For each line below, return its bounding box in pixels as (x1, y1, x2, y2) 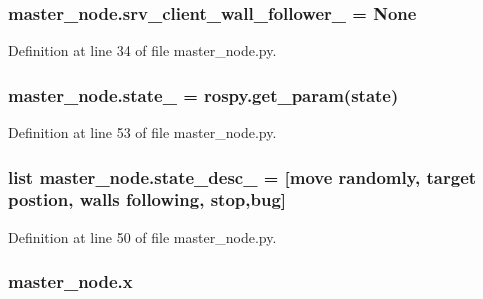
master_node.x (8, 269, 133, 294)
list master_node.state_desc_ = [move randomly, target (8, 164, 477, 189)
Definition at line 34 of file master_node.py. (8, 40, 277, 61)
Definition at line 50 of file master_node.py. (8, 226, 277, 247)
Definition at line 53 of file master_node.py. (8, 122, 277, 143)
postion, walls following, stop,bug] (8, 187, 287, 212)
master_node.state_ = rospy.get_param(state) (8, 82, 399, 107)
